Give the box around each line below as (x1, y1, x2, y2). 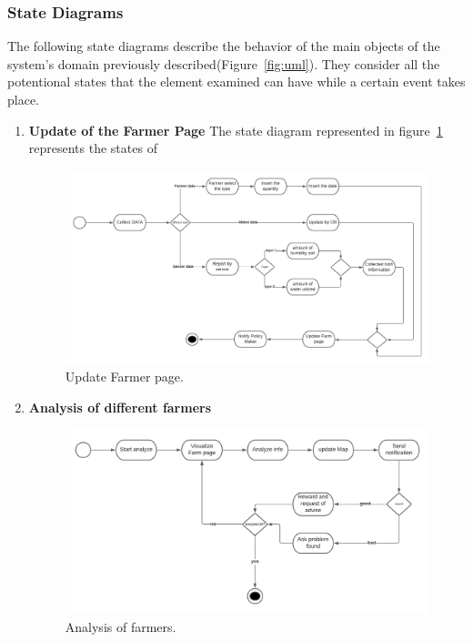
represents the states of (28, 138, 157, 158)
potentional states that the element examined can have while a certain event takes (7, 72, 466, 91)
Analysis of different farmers (28, 397, 212, 416)
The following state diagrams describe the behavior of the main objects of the (7, 36, 440, 56)
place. (7, 90, 39, 108)
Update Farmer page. (65, 367, 184, 386)
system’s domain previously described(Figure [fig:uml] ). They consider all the (7, 54, 440, 73)
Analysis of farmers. (65, 617, 176, 636)
